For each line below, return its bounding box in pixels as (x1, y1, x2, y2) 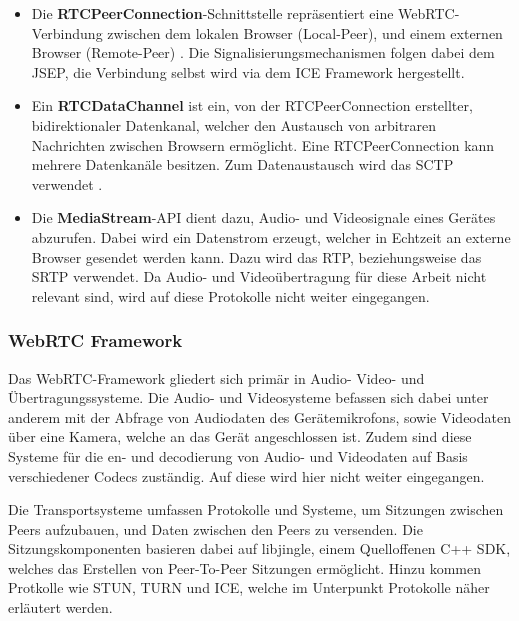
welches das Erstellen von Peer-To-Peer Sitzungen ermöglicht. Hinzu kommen (8, 557, 482, 578)
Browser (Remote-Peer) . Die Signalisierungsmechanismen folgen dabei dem (31, 42, 495, 63)
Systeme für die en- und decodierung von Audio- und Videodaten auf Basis (8, 445, 468, 466)
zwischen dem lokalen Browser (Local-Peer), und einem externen (107, 22, 503, 43)
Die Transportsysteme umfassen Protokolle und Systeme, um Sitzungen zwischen (8, 499, 504, 520)
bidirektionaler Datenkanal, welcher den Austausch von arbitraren (31, 114, 437, 135)
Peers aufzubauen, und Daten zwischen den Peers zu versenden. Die (8, 518, 423, 539)
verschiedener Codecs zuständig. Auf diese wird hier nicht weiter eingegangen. (8, 465, 485, 486)
